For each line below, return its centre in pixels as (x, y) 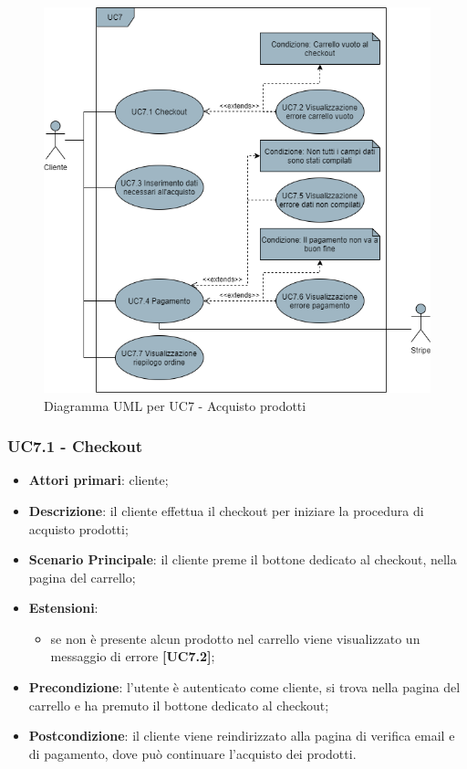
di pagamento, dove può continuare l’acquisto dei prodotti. (192, 753)
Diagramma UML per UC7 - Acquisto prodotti (175, 405)
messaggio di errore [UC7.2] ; (133, 656)
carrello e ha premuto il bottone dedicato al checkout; (179, 705)
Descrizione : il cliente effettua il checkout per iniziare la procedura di (226, 510)
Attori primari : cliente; (99, 480)
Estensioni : (63, 608)
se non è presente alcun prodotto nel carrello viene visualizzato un (235, 638)
